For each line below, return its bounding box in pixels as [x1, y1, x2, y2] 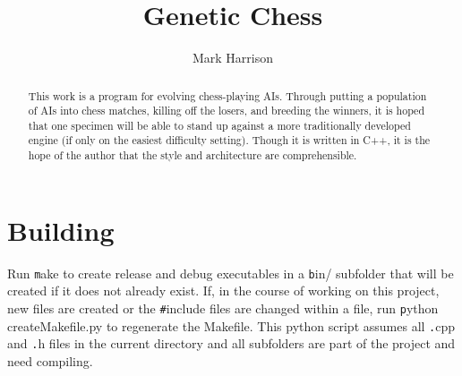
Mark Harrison [192, 48, 274, 67]
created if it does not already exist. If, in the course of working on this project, [7, 281, 440, 300]
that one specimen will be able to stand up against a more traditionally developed [28, 117, 411, 132]
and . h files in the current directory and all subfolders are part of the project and [7, 334, 456, 353]
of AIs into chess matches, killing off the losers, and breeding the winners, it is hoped [28, 103, 424, 118]
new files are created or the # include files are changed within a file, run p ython [7, 298, 439, 317]
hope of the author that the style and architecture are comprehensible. [28, 148, 357, 163]
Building [7, 211, 115, 248]
